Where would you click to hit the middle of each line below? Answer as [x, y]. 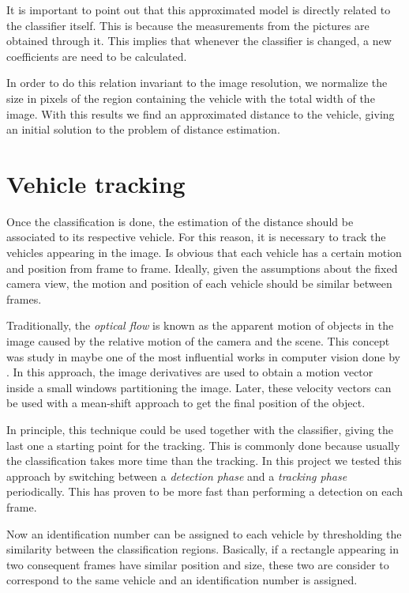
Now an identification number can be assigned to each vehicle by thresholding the [204, 533]
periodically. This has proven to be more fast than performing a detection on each [205, 491]
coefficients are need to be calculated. [97, 56]
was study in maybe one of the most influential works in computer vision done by [204, 356]
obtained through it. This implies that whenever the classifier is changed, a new [199, 41]
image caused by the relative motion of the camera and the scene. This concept [198, 341]
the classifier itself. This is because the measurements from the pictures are [188, 25]
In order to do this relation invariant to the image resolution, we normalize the [197, 83]
